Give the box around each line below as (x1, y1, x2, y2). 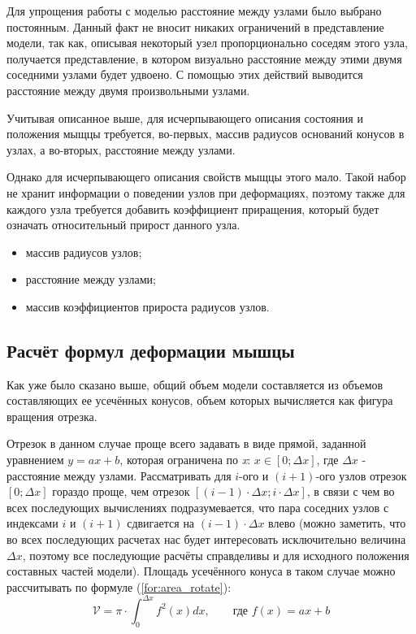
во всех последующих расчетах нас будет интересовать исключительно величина (6, 531, 406, 548)
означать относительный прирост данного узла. (6, 216, 240, 233)
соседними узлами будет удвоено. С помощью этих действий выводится (6, 66, 363, 83)
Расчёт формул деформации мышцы (6, 337, 295, 363)
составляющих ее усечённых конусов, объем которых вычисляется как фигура (6, 392, 393, 409)
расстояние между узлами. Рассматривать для (6, 467, 232, 484)
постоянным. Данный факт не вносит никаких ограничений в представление (6, 18, 384, 35)
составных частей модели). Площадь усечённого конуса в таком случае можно (6, 562, 396, 580)
